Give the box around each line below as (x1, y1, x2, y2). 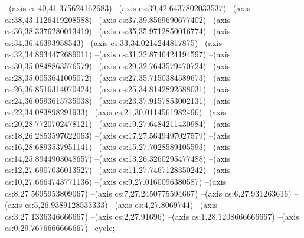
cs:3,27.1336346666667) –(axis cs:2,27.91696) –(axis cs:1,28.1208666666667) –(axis (5, 210, 299, 222)
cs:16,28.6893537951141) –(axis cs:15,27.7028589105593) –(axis (5, 141, 231, 153)
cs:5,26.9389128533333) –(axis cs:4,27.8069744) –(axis (24, 198, 218, 211)
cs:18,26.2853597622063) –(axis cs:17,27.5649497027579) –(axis (5, 129, 231, 141)
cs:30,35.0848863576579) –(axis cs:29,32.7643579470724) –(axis (5, 59, 231, 71)
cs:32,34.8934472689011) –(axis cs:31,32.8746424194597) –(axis (5, 48, 231, 60)
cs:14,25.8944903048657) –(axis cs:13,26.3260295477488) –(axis (5, 152, 231, 164)
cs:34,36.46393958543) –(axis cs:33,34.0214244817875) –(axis (5, 36, 223, 48)
